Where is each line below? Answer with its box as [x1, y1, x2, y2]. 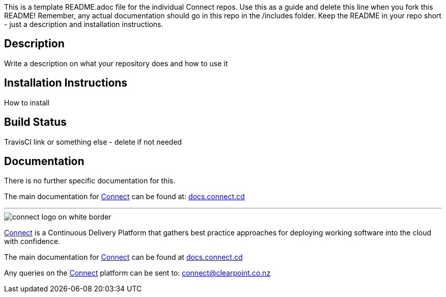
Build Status [4, 116, 67, 129]
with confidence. [4, 237, 61, 246]
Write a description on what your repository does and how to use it [4, 59, 228, 68]
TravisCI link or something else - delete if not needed [4, 137, 182, 146]
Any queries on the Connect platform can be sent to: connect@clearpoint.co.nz [4, 268, 271, 278]
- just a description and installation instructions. [4, 20, 163, 29]
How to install [4, 98, 50, 107]
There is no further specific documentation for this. [4, 176, 176, 185]
